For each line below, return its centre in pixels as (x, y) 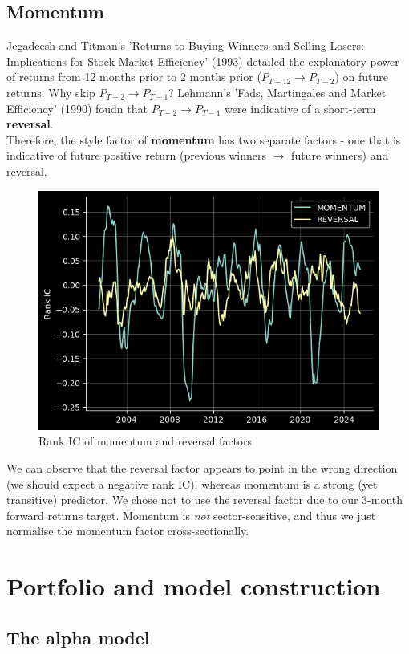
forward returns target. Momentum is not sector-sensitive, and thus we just (191, 515)
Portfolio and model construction (194, 586)
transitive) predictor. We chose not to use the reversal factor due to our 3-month (205, 500)
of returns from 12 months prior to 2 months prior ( (134, 77)
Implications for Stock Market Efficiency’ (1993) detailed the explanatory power (203, 61)
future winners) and (340, 155)
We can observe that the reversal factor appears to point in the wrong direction (202, 468)
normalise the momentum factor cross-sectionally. (128, 531)
